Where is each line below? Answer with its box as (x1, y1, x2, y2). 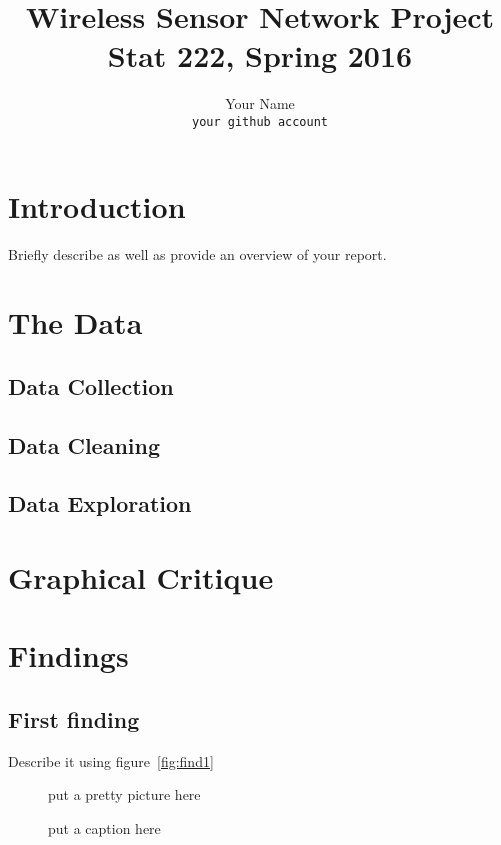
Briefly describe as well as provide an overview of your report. (8, 243, 387, 264)
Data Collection (8, 370, 174, 401)
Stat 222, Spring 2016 (107, 35, 413, 76)
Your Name (225, 93, 295, 114)
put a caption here (48, 817, 161, 838)
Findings (8, 635, 129, 676)
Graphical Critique (8, 557, 274, 597)
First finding (8, 703, 140, 734)
